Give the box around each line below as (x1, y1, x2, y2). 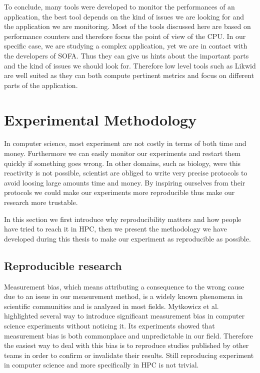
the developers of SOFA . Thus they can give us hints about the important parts (4, 50, 249, 60)
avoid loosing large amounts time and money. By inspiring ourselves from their (4, 177, 245, 187)
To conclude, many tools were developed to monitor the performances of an (4, 1, 235, 11)
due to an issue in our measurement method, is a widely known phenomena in (4, 291, 243, 301)
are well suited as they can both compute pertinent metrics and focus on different (4, 70, 254, 80)
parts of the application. (4, 79, 78, 90)
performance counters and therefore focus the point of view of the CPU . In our (4, 30, 246, 41)
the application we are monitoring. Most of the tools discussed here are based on (4, 21, 251, 31)
